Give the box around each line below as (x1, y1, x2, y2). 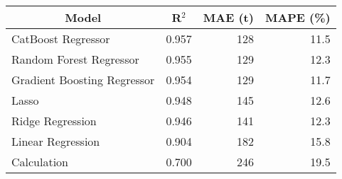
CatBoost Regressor (11, 30, 110, 47)
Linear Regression (11, 133, 100, 149)
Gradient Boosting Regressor (11, 71, 155, 88)
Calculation (11, 154, 69, 170)
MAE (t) (203, 9, 254, 25)
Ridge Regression (11, 112, 97, 129)
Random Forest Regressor (11, 51, 139, 67)
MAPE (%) (264, 9, 331, 25)
